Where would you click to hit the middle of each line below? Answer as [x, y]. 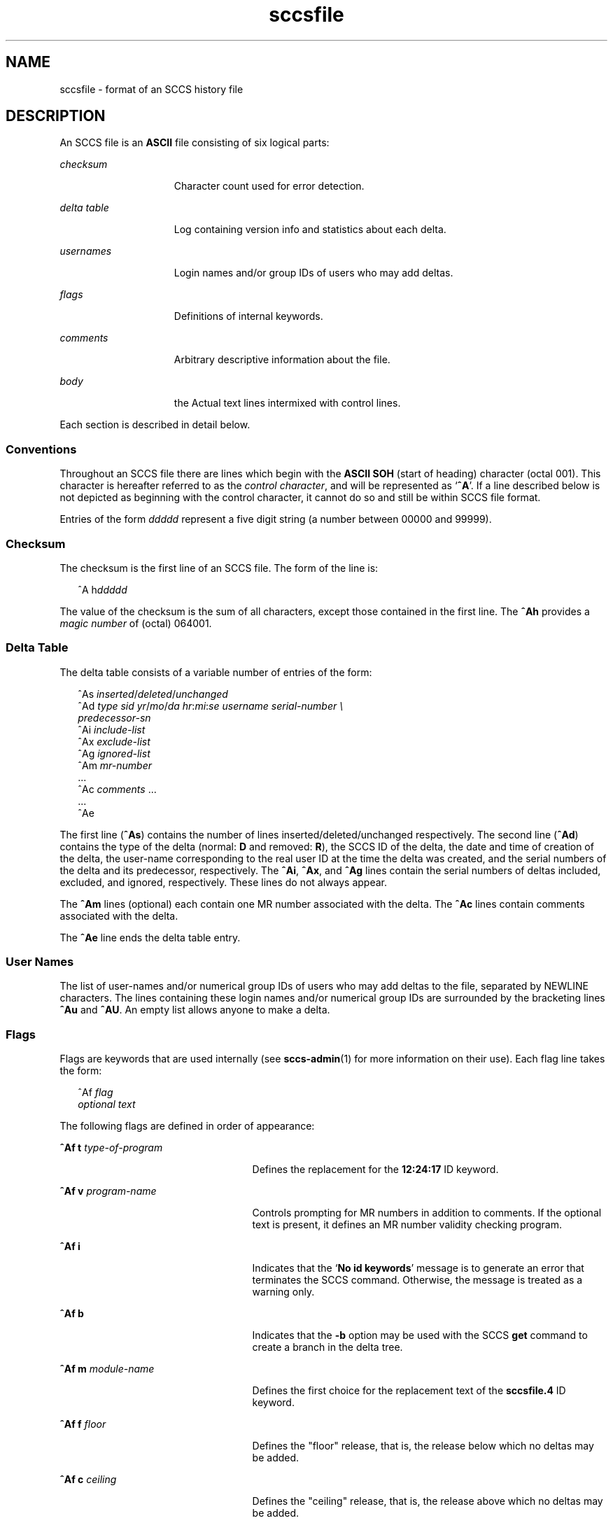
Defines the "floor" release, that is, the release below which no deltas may [423, 1446]
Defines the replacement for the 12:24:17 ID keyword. [375, 1170]
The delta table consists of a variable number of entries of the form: [216, 672]
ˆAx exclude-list [114, 741]
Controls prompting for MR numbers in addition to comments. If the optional [427, 1213]
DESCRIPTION [56, 116]
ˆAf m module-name [107, 1369]
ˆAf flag [96, 1093]
